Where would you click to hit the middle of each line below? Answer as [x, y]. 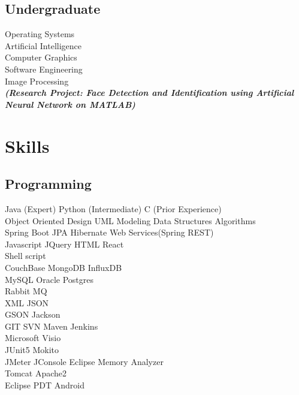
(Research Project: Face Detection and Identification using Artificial [149, 93]
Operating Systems [40, 34]
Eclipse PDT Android [45, 385]
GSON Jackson [33, 314]
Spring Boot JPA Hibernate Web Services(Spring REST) [109, 232]
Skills [27, 145]
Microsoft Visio [33, 338]
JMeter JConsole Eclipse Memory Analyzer [84, 361]
